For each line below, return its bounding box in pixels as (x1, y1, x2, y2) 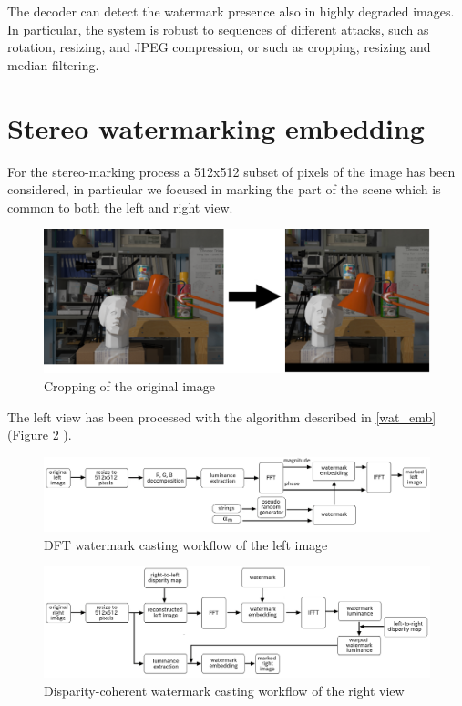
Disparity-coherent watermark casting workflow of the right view (44, 681, 405, 701)
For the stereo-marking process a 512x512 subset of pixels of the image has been (7, 161, 456, 181)
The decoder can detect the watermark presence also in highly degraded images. (7, 2, 455, 20)
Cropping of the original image (44, 376, 215, 395)
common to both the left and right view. (7, 197, 233, 216)
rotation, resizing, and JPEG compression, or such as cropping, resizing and (7, 37, 431, 57)
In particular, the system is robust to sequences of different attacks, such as (7, 19, 429, 38)
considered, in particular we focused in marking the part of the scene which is (7, 180, 441, 199)
